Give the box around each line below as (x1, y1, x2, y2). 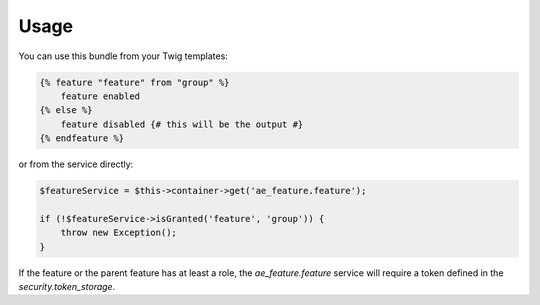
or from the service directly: (18, 158, 134, 170)
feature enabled (60, 90, 140, 102)
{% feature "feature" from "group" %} (39, 76, 230, 88)
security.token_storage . (18, 281, 116, 292)
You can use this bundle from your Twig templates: (18, 50, 229, 62)
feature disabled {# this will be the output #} (60, 118, 304, 130)
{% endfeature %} (39, 133, 125, 144)
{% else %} (39, 105, 93, 116)
